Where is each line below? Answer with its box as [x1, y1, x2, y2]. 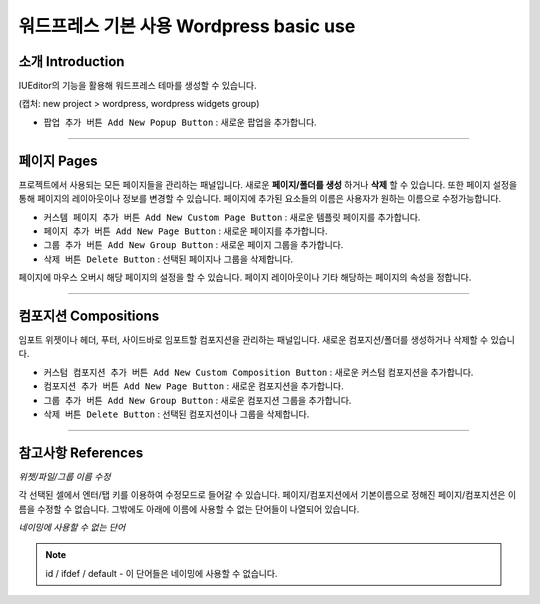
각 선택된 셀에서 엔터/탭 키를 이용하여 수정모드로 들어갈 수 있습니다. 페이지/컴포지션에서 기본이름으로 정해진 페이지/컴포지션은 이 [18, 489, 517, 501]
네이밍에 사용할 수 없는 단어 [18, 521, 126, 534]
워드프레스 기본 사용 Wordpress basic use [18, 15, 356, 37]
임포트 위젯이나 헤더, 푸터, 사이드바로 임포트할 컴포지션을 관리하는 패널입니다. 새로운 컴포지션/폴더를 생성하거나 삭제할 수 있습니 [18, 334, 515, 345]
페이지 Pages [18, 152, 99, 169]
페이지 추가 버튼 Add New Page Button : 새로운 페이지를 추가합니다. [43, 225, 328, 237]
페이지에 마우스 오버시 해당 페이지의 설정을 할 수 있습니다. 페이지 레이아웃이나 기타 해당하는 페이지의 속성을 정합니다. [18, 271, 472, 284]
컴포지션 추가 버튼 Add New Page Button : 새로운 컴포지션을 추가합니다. [43, 380, 344, 392]
